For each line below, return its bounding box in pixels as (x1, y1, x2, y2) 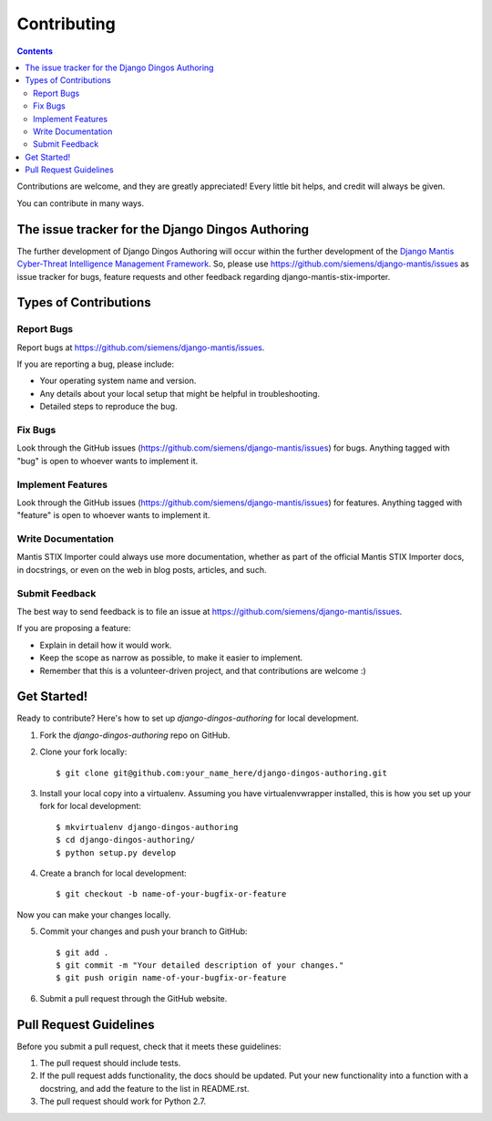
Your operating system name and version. (39, 375, 197, 387)
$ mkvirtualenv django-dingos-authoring (56, 822, 239, 832)
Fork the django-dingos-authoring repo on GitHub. (39, 730, 231, 741)
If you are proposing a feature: (16, 623, 131, 634)
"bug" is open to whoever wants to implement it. (16, 455, 199, 466)
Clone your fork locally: (39, 746, 128, 757)
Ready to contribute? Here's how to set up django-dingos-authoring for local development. (16, 712, 359, 724)
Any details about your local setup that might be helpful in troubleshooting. (39, 388, 321, 399)
